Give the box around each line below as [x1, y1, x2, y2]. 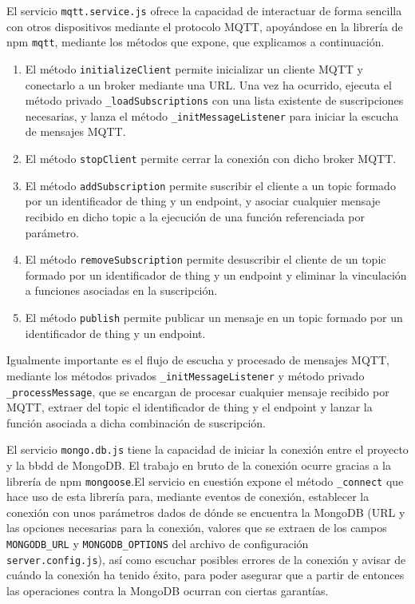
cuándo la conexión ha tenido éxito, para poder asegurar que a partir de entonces [6, 566, 405, 583]
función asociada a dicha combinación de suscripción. [6, 414, 267, 431]
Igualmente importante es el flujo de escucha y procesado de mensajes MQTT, [6, 352, 389, 368]
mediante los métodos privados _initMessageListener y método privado [6, 367, 365, 383]
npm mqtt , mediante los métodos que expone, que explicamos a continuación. [6, 34, 385, 50]
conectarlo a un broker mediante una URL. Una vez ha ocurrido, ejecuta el [25, 76, 392, 93]
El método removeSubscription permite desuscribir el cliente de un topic [25, 251, 386, 268]
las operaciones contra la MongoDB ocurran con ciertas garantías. [6, 582, 329, 598]
